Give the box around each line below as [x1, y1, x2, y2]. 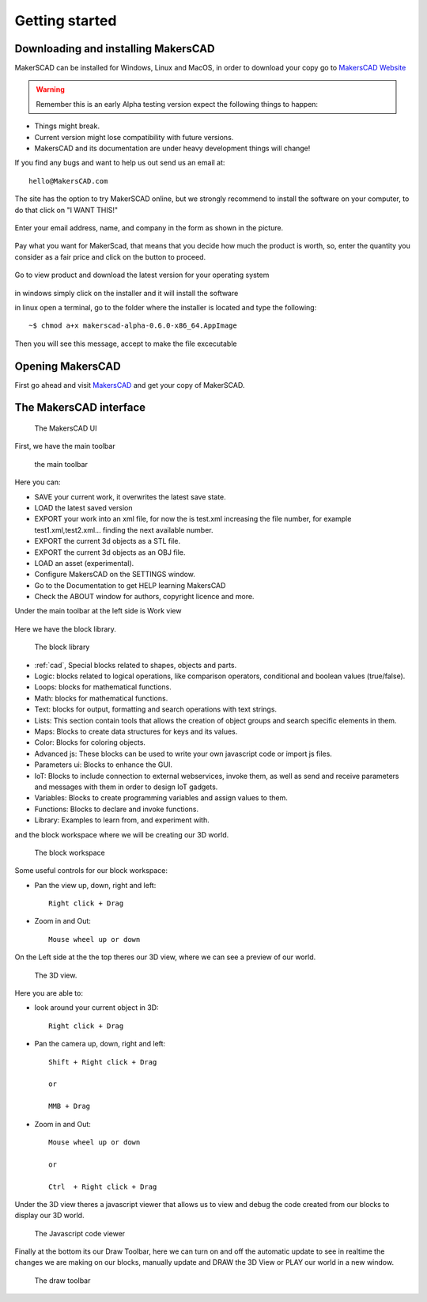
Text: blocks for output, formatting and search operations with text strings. [34, 704, 277, 714]
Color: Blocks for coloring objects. [34, 738, 146, 747]
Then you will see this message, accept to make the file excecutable [14, 339, 237, 348]
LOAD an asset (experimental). [34, 558, 134, 567]
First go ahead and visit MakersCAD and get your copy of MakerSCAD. [14, 380, 245, 389]
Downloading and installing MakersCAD [14, 42, 215, 55]
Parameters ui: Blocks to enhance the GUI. [34, 760, 173, 769]
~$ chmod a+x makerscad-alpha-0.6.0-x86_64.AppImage [28, 321, 237, 330]
